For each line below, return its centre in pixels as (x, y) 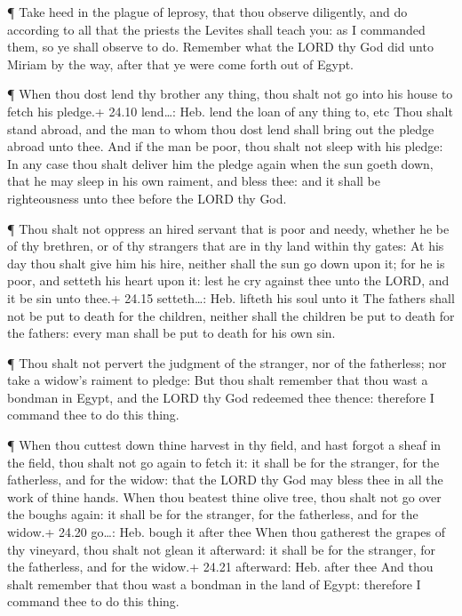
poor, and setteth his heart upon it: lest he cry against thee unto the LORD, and (228, 280)
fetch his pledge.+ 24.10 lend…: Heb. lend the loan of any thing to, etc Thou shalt (230, 111)
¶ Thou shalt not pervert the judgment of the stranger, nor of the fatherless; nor (227, 362)
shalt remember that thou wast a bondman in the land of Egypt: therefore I (214, 584)
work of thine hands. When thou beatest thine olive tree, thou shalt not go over (224, 496)
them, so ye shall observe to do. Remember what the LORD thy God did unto (220, 47)
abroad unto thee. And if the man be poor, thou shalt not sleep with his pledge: (225, 146)
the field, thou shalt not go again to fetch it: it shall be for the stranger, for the (223, 462)
